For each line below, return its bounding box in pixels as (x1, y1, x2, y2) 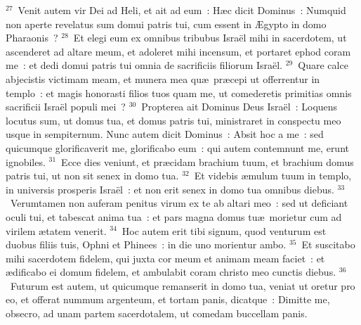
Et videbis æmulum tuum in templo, (194, 168, 352, 183)
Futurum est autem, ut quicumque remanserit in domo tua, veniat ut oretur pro (10, 278, 355, 293)
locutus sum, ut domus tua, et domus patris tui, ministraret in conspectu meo (6, 113, 341, 127)
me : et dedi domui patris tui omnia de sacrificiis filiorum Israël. (6, 58, 283, 72)
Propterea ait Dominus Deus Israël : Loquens (141, 99, 338, 114)
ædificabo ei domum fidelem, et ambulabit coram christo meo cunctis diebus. (6, 265, 336, 279)
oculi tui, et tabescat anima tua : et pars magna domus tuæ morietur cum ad (6, 209, 342, 224)
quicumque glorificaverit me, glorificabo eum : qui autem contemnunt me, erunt (6, 140, 349, 155)
